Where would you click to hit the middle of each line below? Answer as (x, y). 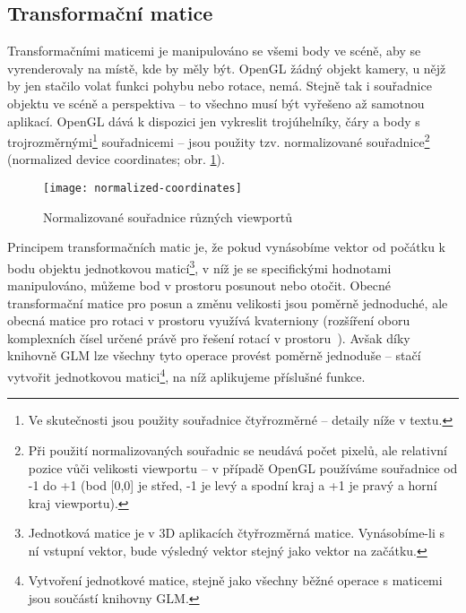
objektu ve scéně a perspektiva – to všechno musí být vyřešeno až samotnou (216, 103)
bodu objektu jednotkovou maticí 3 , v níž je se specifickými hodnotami (199, 266)
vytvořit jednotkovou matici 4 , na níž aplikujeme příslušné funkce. (186, 375)
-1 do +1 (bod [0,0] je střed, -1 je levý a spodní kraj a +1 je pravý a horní (233, 485)
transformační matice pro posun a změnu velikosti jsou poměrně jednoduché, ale (228, 302)
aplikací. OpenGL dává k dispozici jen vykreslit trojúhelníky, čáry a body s (214, 121)
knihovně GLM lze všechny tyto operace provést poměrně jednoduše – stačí (214, 355)
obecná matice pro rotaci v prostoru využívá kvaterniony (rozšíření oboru (209, 320)
